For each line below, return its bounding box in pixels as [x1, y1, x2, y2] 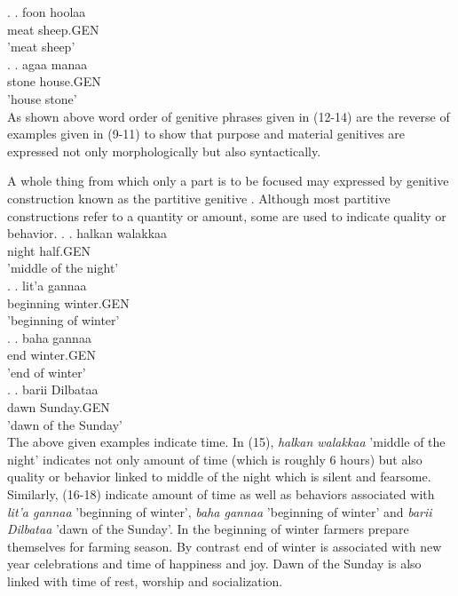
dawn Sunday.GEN [7, 398, 110, 417]
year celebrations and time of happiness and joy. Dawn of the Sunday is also [7, 554, 422, 573]
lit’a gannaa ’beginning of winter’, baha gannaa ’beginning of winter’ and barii [7, 502, 432, 521]
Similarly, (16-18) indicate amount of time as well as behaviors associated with [7, 485, 435, 504]
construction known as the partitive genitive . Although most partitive [7, 188, 391, 207]
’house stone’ [7, 89, 77, 107]
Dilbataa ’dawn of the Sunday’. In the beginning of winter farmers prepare [7, 520, 409, 538]
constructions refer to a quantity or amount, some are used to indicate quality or [7, 206, 446, 225]
